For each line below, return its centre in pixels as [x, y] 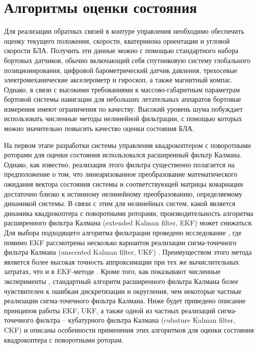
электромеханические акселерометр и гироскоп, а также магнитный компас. [118, 80]
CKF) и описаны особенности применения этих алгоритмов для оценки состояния [129, 329]
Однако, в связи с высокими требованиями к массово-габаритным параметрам [122, 89]
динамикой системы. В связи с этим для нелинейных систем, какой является [120, 203]
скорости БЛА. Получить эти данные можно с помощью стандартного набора [121, 50]
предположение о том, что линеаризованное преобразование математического [121, 174]
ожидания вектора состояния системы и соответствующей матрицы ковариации [124, 184]
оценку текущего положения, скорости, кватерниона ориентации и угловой [117, 40]
